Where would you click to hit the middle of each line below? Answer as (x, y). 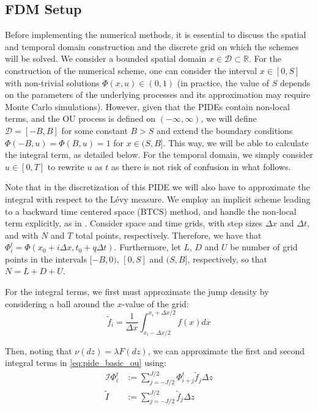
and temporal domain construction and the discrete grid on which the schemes (152, 46)
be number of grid (264, 247)
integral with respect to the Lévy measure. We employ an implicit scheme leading (158, 199)
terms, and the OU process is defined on (80, 118)
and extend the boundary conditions (225, 130)
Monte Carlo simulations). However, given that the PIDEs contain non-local (148, 106)
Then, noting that (39, 350)
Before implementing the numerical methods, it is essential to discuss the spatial (156, 35)
